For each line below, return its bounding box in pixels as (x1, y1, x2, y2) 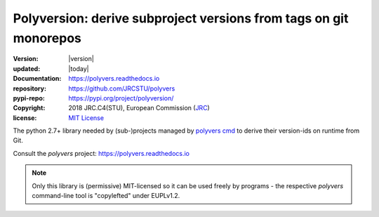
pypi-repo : (13, 93, 45, 102)
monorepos (13, 30, 82, 46)
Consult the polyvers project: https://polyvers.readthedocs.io (13, 149, 189, 157)
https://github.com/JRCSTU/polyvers (68, 84, 175, 93)
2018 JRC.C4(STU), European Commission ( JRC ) (68, 104, 210, 112)
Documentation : (13, 74, 62, 83)
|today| (68, 64, 89, 73)
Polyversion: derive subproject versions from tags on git (13, 11, 349, 26)
